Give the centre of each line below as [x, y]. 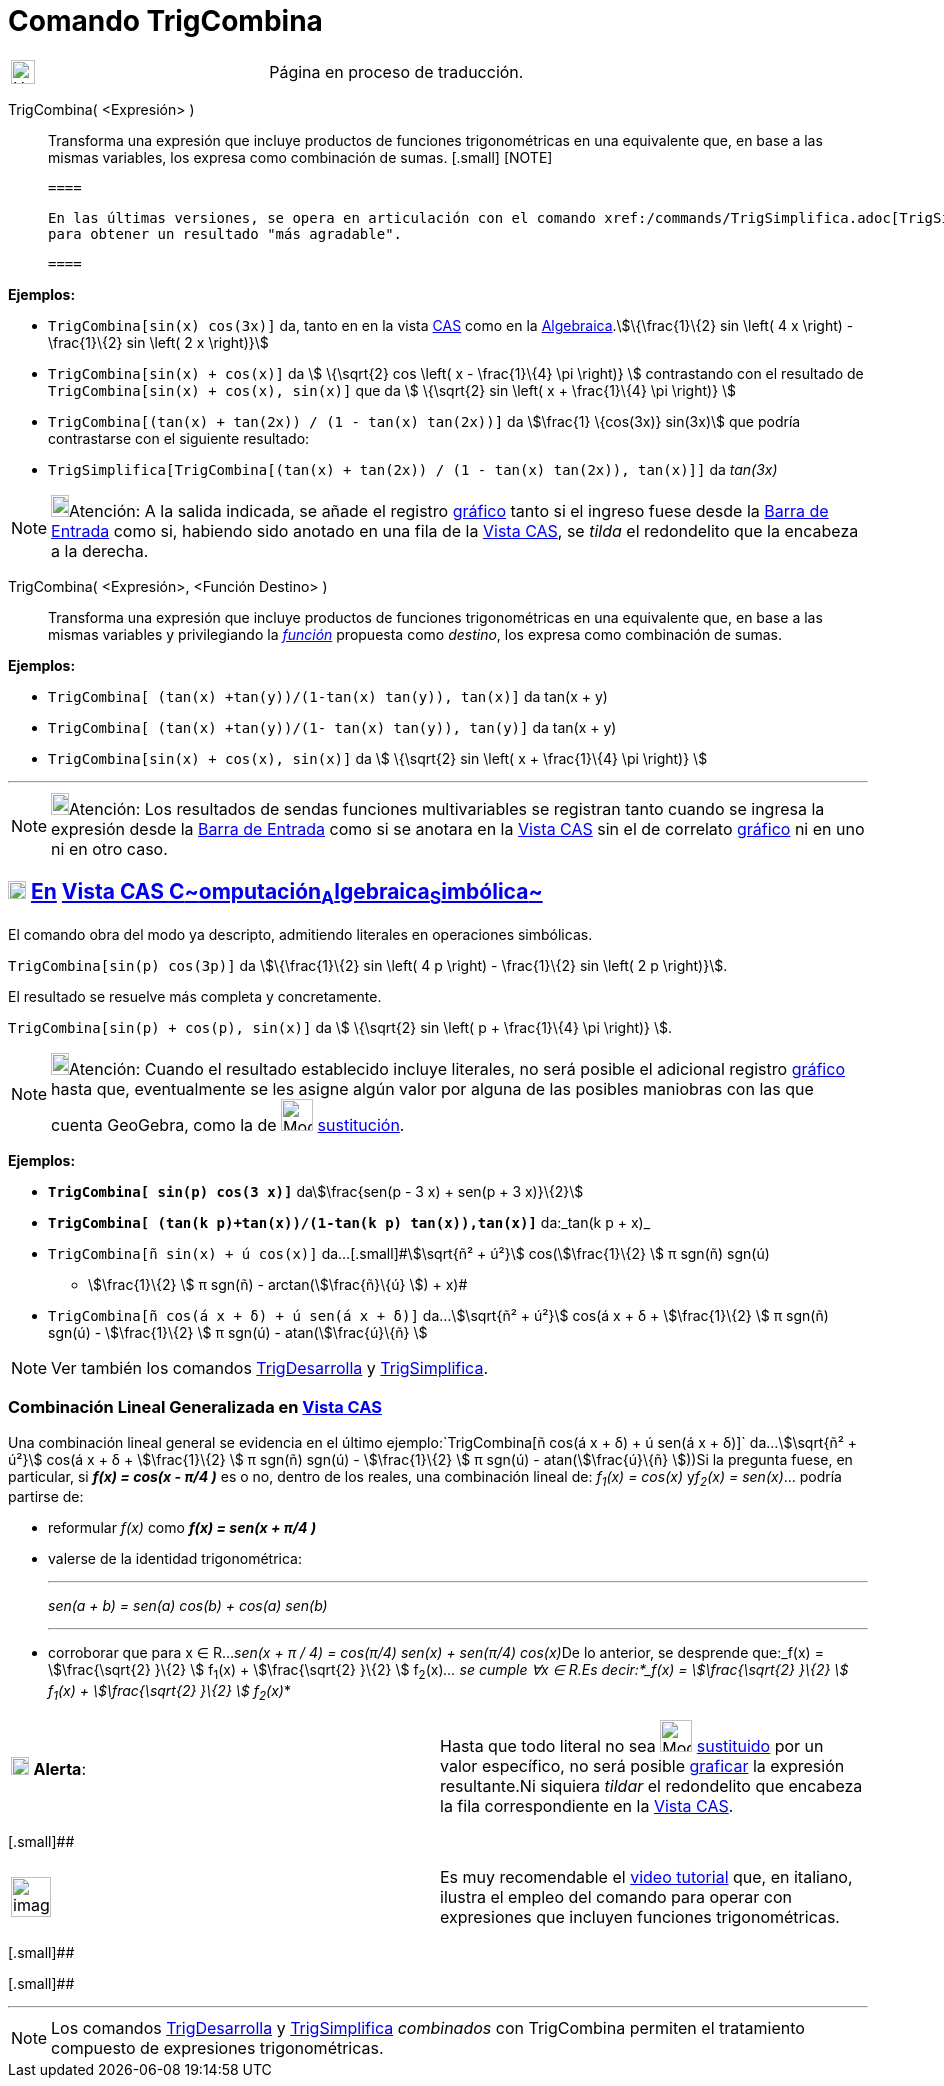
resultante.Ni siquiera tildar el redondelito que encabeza [651, 1785]
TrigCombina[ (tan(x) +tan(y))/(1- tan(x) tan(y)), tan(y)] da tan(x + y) [332, 727]
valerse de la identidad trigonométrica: [175, 1559]
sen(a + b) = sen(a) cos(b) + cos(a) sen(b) [188, 1606]
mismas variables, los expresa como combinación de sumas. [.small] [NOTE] [300, 157]
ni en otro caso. [109, 848]
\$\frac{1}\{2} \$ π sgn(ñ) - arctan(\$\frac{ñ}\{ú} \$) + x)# [278, 1284]
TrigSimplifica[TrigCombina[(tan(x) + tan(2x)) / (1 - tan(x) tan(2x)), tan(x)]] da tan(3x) [413, 469]
